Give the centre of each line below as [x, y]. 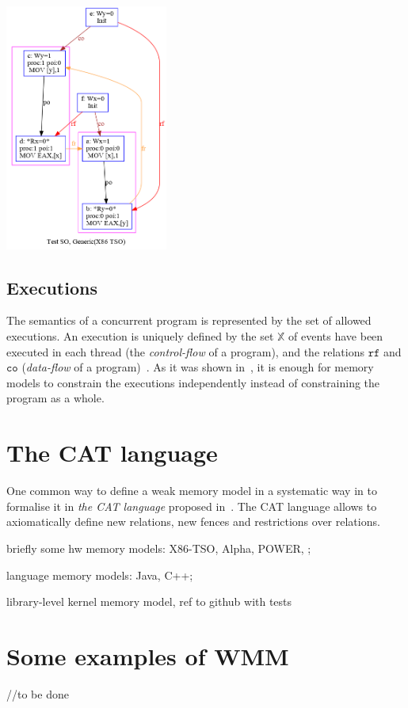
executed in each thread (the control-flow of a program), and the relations [185, 351]
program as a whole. [55, 398]
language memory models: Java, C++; [100, 575]
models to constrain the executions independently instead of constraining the [193, 382]
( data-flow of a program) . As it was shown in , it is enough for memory [198, 367]
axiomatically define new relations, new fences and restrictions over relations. [193, 521]
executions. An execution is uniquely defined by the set [140, 336]
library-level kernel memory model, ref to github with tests [149, 601]
